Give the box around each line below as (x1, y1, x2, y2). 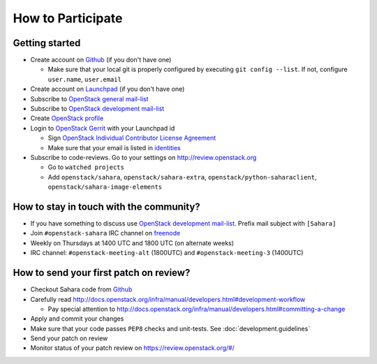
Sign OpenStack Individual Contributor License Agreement (47, 133, 216, 143)
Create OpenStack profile (30, 114, 104, 122)
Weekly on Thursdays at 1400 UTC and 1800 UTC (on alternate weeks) (30, 238, 234, 247)
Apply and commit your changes (30, 314, 124, 323)
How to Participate (13, 10, 123, 26)
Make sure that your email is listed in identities (47, 143, 181, 152)
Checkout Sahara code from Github (30, 285, 133, 293)
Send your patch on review (30, 334, 108, 342)
